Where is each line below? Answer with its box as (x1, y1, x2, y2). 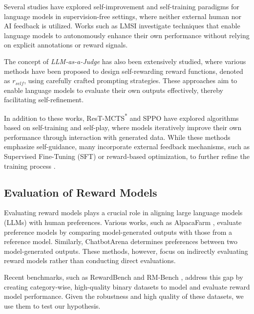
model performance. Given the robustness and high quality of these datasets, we (4, 291, 244, 301)
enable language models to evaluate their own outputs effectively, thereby (4, 85, 223, 95)
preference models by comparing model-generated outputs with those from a (4, 226, 233, 237)
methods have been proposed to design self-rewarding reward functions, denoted (4, 66, 243, 76)
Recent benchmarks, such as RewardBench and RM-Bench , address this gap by (4, 271, 243, 282)
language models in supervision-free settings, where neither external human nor (4, 11, 241, 21)
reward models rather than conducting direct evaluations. (4, 255, 176, 266)
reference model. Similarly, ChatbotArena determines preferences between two (4, 236, 237, 247)
